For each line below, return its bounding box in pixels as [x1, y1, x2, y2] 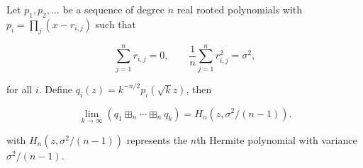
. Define [38, 81, 72, 96]
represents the [126, 132, 188, 147]
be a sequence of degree [62, 2, 164, 16]
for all [6, 81, 33, 96]
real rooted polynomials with [177, 2, 303, 16]
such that [95, 16, 137, 31]
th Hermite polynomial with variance [196, 132, 357, 147]
